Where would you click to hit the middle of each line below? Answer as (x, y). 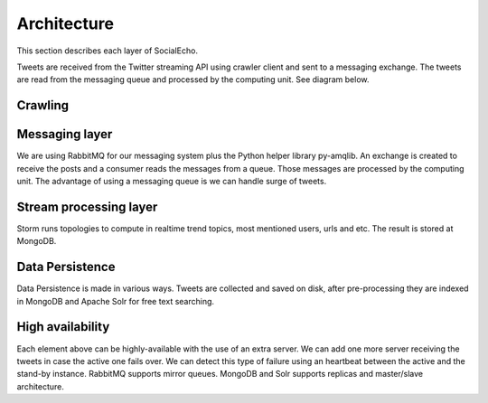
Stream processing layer (87, 206)
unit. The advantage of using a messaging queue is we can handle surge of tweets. (172, 182)
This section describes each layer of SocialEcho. (108, 51)
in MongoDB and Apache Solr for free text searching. (116, 301)
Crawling (43, 105)
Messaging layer (65, 134)
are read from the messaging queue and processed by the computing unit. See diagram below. (193, 80)
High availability (63, 327)
